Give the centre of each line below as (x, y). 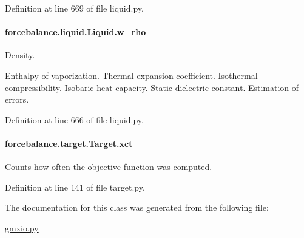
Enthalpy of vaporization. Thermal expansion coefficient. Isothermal (131, 75)
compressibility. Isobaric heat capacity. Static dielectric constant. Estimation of (152, 87)
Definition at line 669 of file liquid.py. (74, 8)
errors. (17, 99)
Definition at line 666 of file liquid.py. (74, 119)
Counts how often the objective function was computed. (109, 167)
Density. (20, 55)
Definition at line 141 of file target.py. (75, 187)
